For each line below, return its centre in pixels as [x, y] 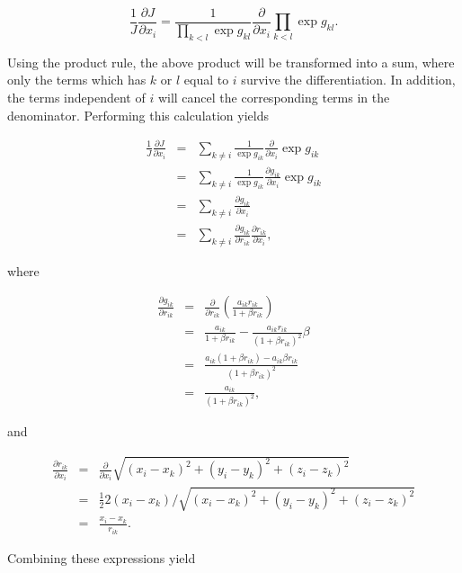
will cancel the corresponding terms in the [274, 98]
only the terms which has [77, 80]
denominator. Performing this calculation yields [138, 115]
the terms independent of [76, 98]
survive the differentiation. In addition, [348, 80]
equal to [206, 80]
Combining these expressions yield [102, 557]
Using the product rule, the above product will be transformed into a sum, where [231, 62]
